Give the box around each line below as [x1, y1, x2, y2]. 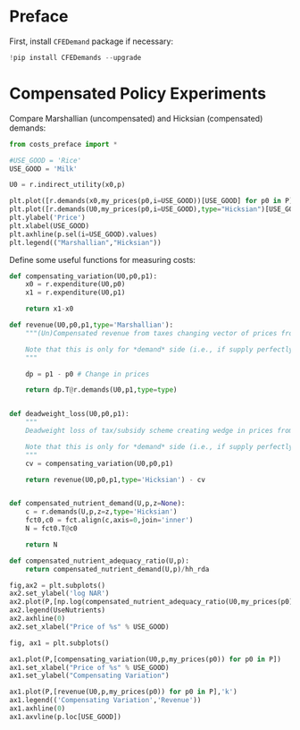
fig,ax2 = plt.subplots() [9, 581, 105, 590]
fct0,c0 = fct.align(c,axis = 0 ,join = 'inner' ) [25, 516, 194, 525]
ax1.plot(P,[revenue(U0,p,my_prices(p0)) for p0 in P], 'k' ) [9, 687, 238, 697]
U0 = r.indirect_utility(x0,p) [9, 181, 126, 190]
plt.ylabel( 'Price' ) [9, 213, 87, 222]
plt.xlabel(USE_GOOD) [9, 221, 90, 230]
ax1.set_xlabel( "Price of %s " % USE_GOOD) [9, 663, 170, 672]
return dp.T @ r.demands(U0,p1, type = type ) [25, 386, 178, 395]
